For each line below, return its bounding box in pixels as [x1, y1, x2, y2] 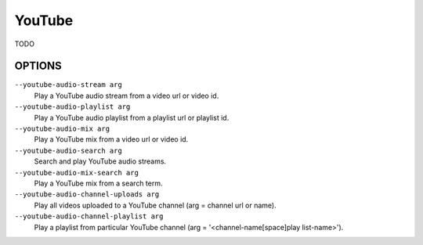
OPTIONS [14, 59, 62, 73]
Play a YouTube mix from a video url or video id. [34, 135, 189, 144]
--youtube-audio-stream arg [14, 81, 123, 89]
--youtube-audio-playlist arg [14, 103, 131, 111]
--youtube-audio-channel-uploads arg [14, 190, 160, 199]
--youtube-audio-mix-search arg [14, 168, 139, 177]
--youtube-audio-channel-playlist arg [14, 212, 164, 221]
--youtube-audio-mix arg [14, 124, 110, 133]
